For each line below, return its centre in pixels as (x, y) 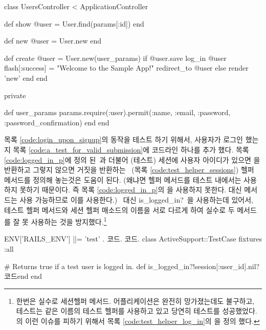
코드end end (23, 276)
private (15, 95)
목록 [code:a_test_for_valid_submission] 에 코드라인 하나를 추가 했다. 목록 (131, 149)
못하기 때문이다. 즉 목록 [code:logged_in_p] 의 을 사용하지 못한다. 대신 (131, 190)
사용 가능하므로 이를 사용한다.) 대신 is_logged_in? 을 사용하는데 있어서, (137, 199)
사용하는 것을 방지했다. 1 (69, 221)
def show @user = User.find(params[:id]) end (74, 23)
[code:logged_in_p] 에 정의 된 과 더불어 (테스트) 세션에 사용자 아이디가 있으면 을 (132, 159)
